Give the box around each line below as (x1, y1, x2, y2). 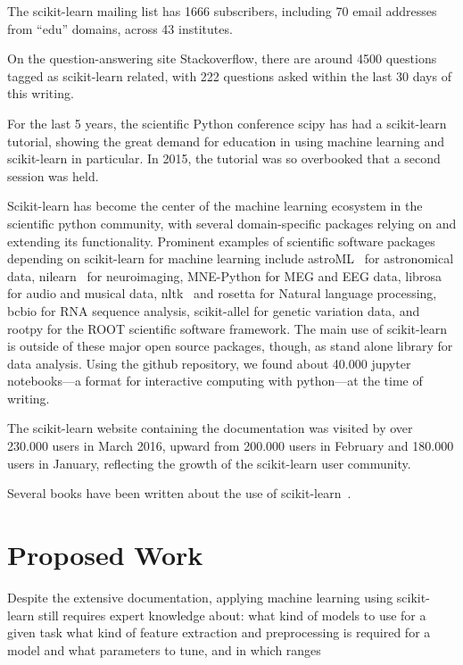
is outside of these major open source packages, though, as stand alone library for (7, 337, 453, 355)
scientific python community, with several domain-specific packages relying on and (7, 213, 457, 232)
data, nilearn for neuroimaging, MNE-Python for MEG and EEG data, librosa (7, 266, 442, 285)
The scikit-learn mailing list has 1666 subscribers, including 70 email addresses (7, 2, 437, 20)
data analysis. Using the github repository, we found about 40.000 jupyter (7, 353, 411, 372)
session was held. (7, 166, 99, 185)
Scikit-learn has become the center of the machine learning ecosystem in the (7, 196, 423, 215)
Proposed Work (7, 536, 203, 573)
